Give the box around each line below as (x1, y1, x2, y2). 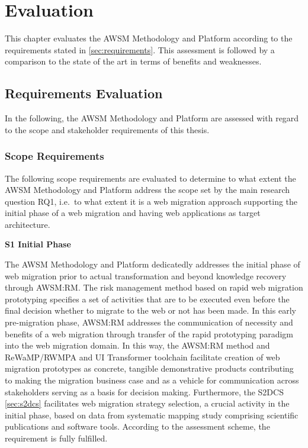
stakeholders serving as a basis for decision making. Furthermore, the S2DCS (5, 385, 284, 398)
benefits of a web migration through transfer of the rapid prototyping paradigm (5, 327, 294, 340)
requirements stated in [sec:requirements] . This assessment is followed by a (5, 43, 275, 56)
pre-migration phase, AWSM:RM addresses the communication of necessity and (5, 316, 293, 328)
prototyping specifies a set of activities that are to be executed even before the (5, 292, 290, 305)
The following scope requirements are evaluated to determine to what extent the (5, 172, 296, 184)
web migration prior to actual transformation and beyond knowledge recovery (5, 269, 287, 282)
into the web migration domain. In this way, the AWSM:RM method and (5, 339, 270, 352)
